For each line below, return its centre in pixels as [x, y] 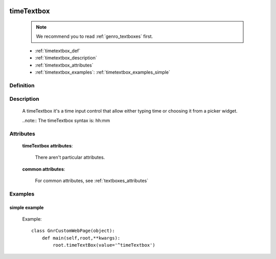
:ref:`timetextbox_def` [58, 51]
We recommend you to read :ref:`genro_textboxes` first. [95, 36]
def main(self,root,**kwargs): [81, 238]
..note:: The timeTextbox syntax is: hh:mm [66, 120]
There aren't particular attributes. [70, 157]
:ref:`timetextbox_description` [66, 58]
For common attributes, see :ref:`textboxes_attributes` [91, 181]
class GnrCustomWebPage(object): [73, 231]
